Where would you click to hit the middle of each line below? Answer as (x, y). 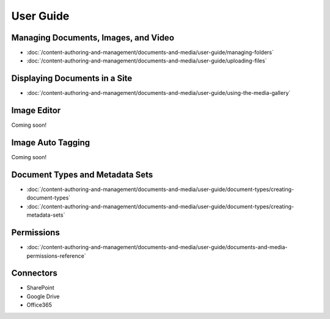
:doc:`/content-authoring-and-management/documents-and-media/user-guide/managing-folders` (150, 53)
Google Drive (43, 296)
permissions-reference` (56, 256)
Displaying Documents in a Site (72, 79)
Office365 (39, 305)
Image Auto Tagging (51, 143)
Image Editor (36, 111)
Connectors (35, 273)
